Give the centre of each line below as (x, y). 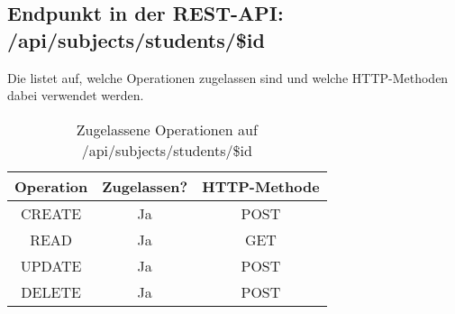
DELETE (51, 291)
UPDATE (51, 265)
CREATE (51, 213)
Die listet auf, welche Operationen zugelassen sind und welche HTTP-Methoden (228, 77)
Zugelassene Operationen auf (167, 129)
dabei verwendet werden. (76, 95)
